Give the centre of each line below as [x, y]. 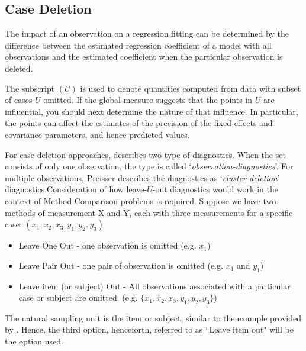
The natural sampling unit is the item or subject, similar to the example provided [153, 318]
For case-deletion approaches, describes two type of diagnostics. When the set [145, 154]
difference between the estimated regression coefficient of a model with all [138, 45]
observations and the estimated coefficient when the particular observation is [144, 57]
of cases [19, 100]
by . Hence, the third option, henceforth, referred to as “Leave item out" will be [149, 329]
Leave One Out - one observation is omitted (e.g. [107, 245]
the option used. [34, 341]
